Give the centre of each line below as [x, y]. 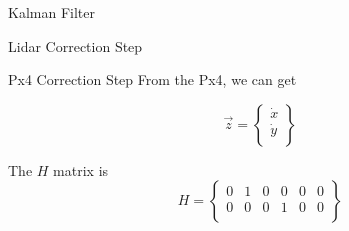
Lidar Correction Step [75, 45]
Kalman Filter [51, 12]
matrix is [81, 169]
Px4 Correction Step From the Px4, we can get [152, 79]
